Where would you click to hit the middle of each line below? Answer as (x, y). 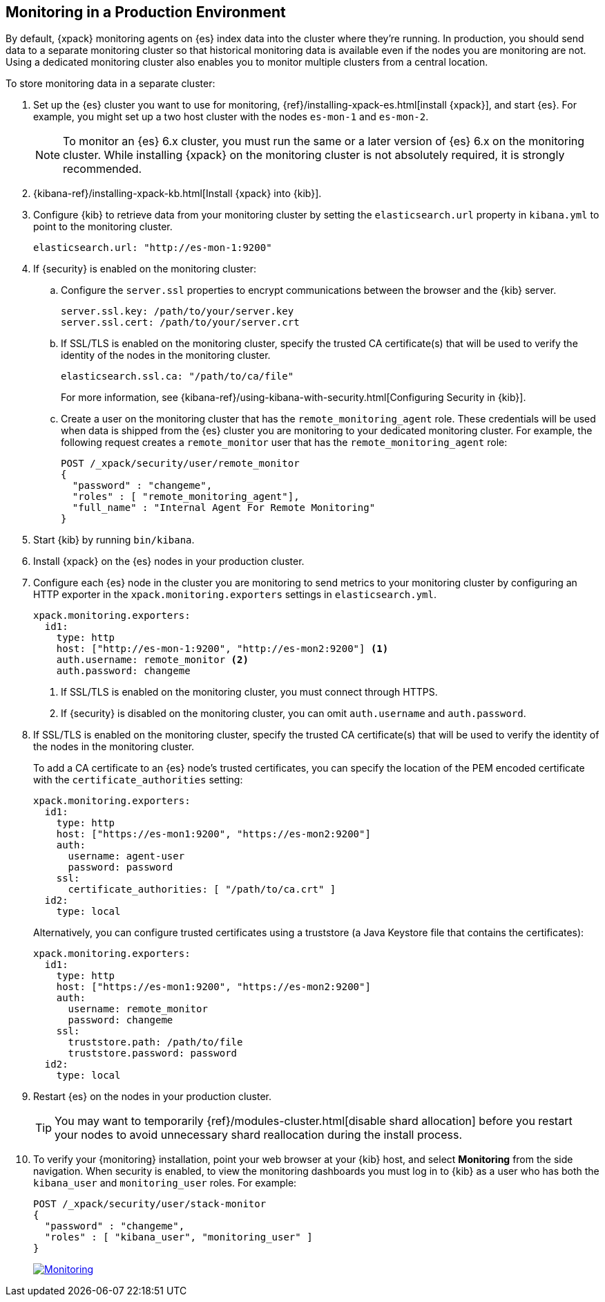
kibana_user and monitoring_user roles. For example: (165, 1183)
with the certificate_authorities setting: (138, 780)
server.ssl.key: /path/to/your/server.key (177, 311)
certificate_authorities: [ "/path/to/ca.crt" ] (202, 890)
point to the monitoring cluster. (103, 227)
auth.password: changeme (123, 671)
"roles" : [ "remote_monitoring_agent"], (186, 497)
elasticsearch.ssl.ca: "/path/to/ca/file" (177, 376)
